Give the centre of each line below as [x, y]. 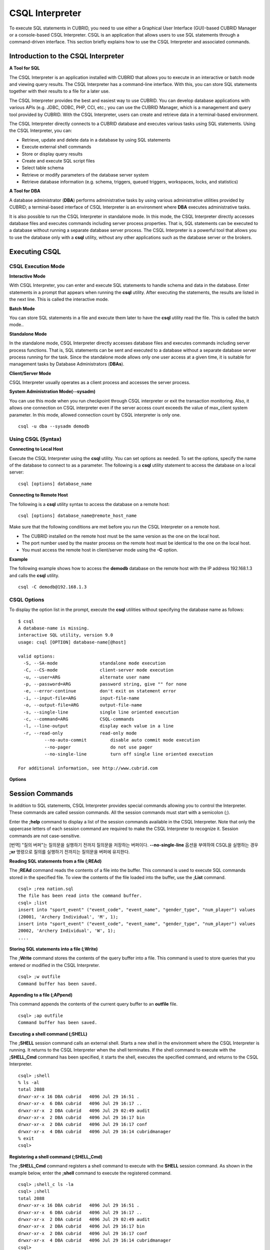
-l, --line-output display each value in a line [98, 726]
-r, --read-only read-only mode [80, 733]
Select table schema [43, 168]
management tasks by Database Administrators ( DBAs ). [67, 364]
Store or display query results [52, 154]
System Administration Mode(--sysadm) [52, 391]
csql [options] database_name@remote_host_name [77, 515]
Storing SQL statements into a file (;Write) [53, 949]
